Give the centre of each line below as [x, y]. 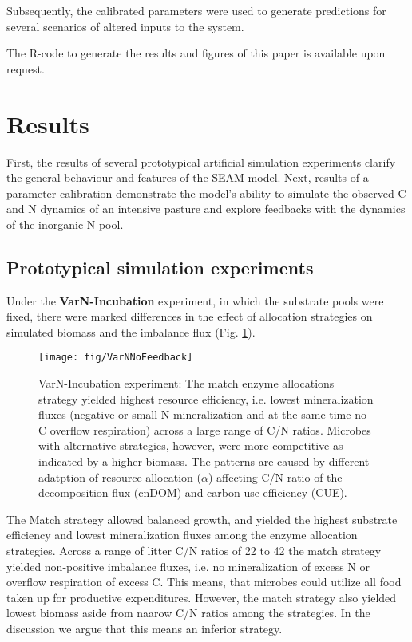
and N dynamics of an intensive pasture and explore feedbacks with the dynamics [206, 209]
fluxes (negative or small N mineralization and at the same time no [202, 414]
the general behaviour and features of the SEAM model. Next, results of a [188, 177]
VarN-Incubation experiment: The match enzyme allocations [186, 383]
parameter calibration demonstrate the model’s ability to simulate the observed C [206, 193]
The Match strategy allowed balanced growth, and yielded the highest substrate [202, 519]
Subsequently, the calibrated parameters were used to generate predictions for [196, 10]
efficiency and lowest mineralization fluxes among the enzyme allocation [182, 535]
